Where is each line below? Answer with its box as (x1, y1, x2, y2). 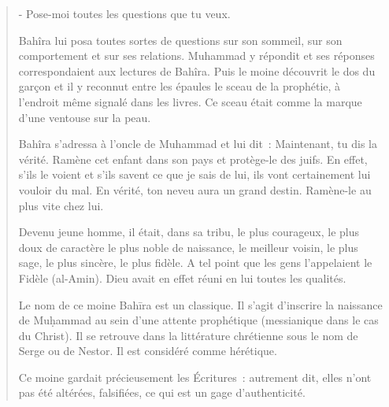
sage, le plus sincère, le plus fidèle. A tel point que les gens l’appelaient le (18, 254, 372, 271)
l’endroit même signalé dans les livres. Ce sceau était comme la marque (18, 93, 362, 109)
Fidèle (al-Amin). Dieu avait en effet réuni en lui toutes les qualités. (18, 269, 346, 286)
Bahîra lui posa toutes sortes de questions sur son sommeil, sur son (18, 31, 343, 48)
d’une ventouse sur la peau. (18, 109, 151, 125)
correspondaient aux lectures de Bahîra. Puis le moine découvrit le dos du (18, 62, 376, 79)
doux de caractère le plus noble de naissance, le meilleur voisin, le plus (18, 239, 358, 255)
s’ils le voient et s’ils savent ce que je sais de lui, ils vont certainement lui (18, 166, 371, 183)
